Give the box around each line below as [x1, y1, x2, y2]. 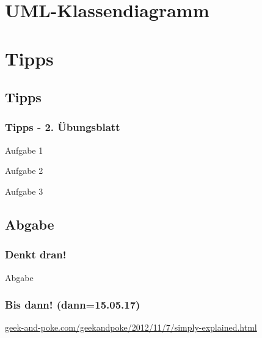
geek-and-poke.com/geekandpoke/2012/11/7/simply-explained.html [5, 321, 257, 334]
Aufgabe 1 [5, 143, 43, 156]
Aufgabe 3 [5, 184, 43, 197]
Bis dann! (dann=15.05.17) [5, 297, 140, 312]
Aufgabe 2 [5, 164, 43, 177]
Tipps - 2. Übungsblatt [5, 119, 120, 135]
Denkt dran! [5, 247, 67, 262]
